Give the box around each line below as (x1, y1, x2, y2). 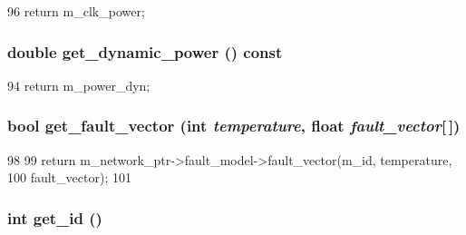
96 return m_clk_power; (7, 2, 145, 20)
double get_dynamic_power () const (7, 40, 283, 63)
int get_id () (7, 206, 102, 229)
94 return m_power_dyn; (7, 75, 150, 94)
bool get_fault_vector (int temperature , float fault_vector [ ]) (7, 114, 461, 137)
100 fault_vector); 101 (7, 168, 131, 187)
